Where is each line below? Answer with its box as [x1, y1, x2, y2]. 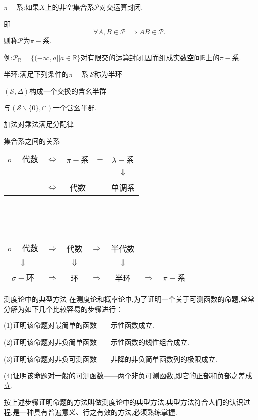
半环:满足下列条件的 [4, 69, 69, 79]
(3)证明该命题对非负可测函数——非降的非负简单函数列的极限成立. [4, 353, 217, 364]
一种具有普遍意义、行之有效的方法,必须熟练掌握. [19, 406, 177, 417]
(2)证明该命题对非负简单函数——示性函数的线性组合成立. [4, 336, 189, 347]
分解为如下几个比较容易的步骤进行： [4, 303, 123, 314]
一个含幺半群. [52, 102, 97, 112]
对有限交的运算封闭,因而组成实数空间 [80, 52, 201, 62]
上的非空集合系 [45, 2, 94, 12]
